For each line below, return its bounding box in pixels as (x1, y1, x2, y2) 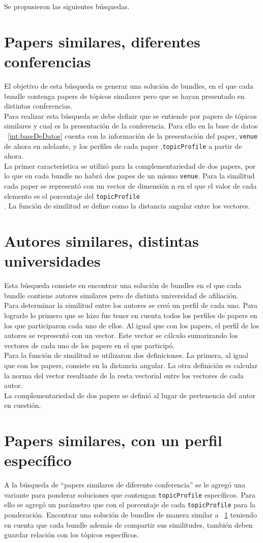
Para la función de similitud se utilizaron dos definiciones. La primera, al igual (4, 350, 249, 360)
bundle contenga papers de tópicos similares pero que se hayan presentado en (4, 90, 245, 101)
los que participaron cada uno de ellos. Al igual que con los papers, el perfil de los (4, 320, 259, 330)
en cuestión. (4, 400, 41, 410)
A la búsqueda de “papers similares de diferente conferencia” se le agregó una (4, 479, 246, 490)
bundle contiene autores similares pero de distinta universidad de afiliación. (4, 290, 239, 300)
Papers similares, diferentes (4, 31, 200, 51)
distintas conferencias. (4, 100, 73, 111)
